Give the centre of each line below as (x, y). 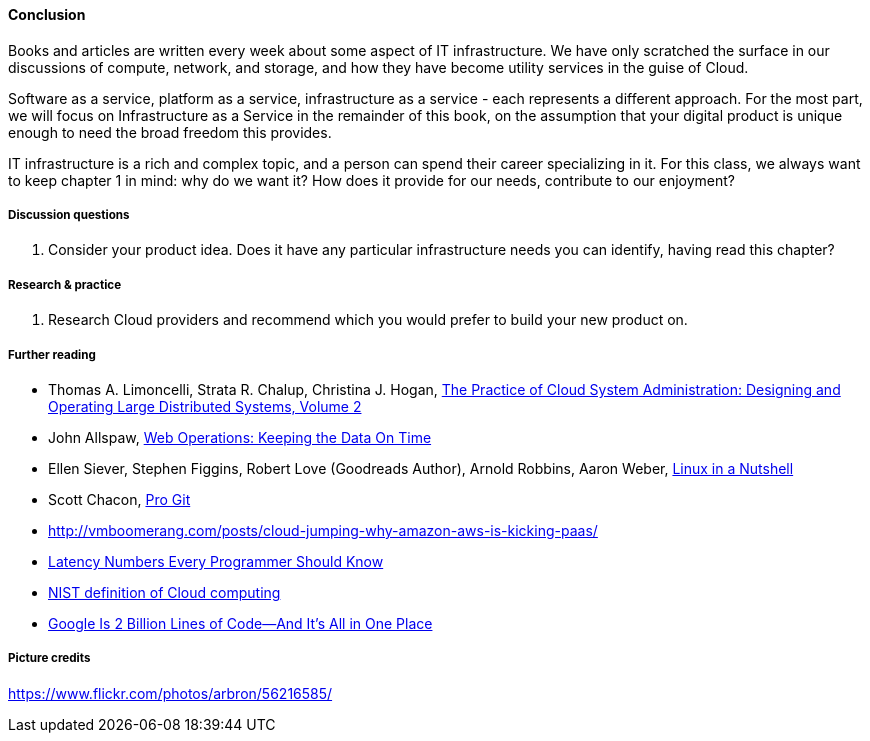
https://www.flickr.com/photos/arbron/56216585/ (170, 693)
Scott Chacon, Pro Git (119, 499)
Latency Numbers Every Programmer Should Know (216, 561)
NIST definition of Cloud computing (164, 592)
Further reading (52, 354)
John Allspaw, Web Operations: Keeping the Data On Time (240, 437)
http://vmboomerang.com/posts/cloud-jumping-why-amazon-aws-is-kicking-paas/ (323, 530)
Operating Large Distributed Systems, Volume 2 (205, 406)
